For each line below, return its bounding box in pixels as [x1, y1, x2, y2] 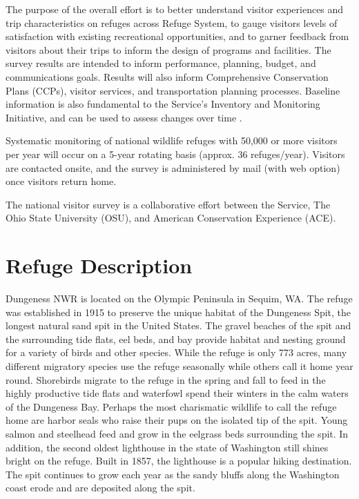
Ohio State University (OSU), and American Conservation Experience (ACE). [6, 211, 336, 225]
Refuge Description [6, 251, 193, 280]
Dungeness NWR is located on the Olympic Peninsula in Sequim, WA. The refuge [6, 291, 353, 306]
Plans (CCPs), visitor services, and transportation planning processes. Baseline [6, 83, 340, 97]
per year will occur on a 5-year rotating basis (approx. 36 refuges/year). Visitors [6, 146, 345, 161]
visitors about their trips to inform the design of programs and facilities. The [6, 42, 331, 57]
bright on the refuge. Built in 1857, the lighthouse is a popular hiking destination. [6, 453, 352, 468]
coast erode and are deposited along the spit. [6, 480, 195, 495]
